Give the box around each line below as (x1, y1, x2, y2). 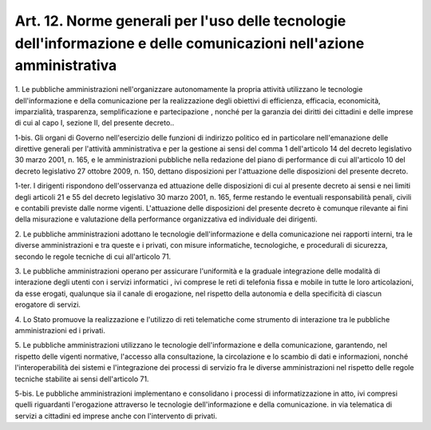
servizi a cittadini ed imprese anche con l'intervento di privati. (14, 411, 217, 420)
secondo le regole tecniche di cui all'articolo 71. (14, 252, 172, 261)
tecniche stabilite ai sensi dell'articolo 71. (14, 374, 149, 384)
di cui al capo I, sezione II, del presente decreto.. (14, 118, 175, 128)
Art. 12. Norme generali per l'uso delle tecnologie (14, 12, 346, 30)
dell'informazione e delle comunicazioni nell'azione (14, 34, 365, 52)
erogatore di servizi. (14, 300, 81, 309)
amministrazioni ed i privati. (14, 325, 105, 335)
